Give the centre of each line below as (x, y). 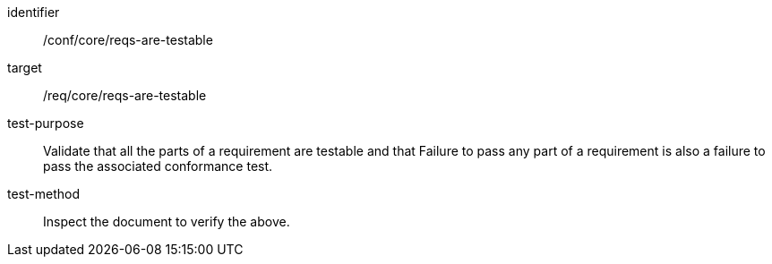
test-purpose (46, 123)
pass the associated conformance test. (158, 166)
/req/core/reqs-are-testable (125, 95)
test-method (43, 194)
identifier (34, 12)
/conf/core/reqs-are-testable (128, 40)
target (25, 68)
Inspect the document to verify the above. (167, 221)
